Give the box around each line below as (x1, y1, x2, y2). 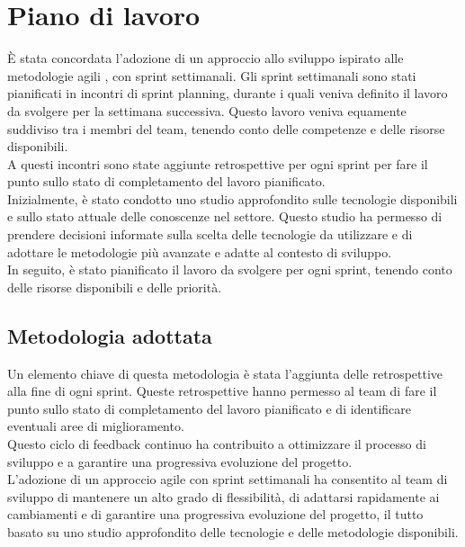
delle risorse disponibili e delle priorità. (7, 277, 222, 296)
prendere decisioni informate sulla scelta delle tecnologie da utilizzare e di (7, 225, 413, 244)
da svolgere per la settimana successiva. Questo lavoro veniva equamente (7, 101, 407, 120)
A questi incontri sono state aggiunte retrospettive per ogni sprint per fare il (7, 154, 428, 173)
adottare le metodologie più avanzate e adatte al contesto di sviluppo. (7, 242, 392, 261)
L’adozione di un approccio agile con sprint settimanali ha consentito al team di (7, 470, 448, 489)
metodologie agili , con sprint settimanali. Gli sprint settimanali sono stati (7, 66, 416, 85)
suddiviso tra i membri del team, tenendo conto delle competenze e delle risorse (7, 119, 445, 138)
